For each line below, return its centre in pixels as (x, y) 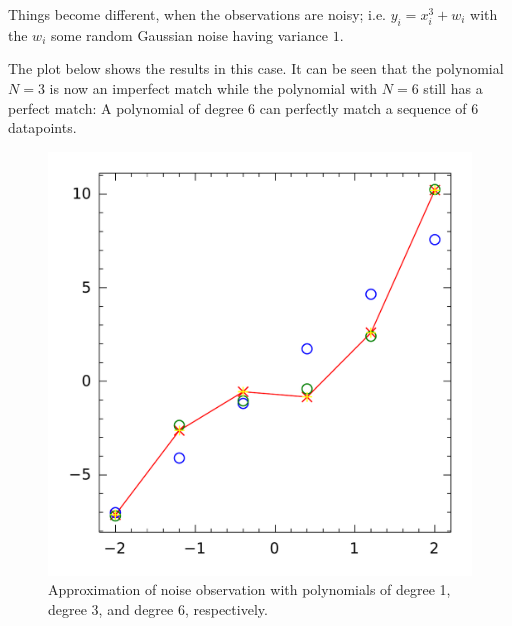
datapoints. (42, 127)
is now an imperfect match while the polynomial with (213, 87)
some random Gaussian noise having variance (189, 34)
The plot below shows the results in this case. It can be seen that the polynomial (256, 68)
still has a (453, 87)
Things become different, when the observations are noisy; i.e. (197, 14)
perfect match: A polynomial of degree (126, 107)
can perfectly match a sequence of (363, 107)
